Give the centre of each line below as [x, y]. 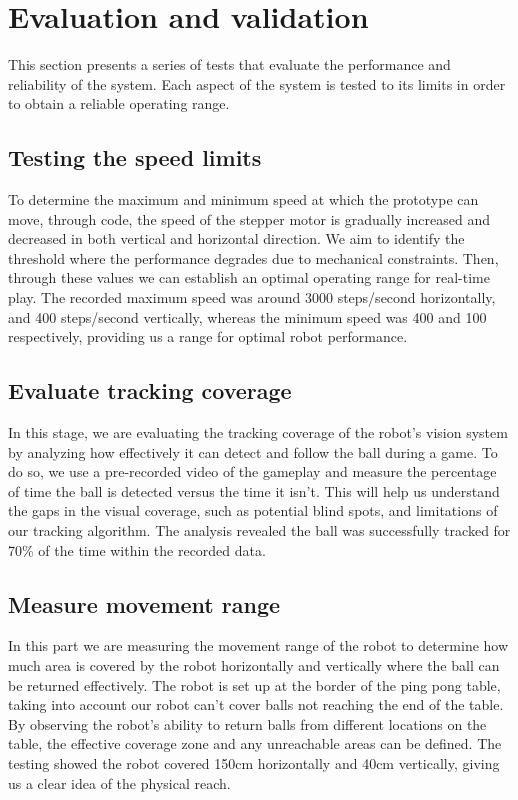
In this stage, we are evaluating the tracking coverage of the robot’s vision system [258, 432]
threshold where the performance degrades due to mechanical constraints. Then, [253, 257]
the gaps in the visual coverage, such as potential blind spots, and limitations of [253, 510]
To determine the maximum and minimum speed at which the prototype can [243, 199]
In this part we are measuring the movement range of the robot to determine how [258, 645]
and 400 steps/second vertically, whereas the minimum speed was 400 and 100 [247, 316]
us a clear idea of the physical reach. [119, 782]
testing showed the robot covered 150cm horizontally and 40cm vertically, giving [254, 762]
